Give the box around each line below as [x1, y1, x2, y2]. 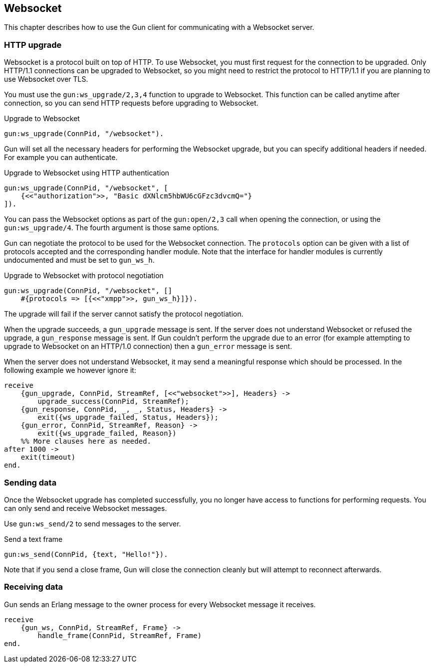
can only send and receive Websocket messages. [4, 503, 167, 512]
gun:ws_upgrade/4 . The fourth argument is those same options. [4, 223, 219, 232]
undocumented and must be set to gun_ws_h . [4, 256, 155, 265]
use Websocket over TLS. [4, 75, 88, 84]
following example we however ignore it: [4, 366, 136, 375]
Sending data [4, 477, 57, 488]
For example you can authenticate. [4, 153, 118, 162]
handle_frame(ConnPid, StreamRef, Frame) [37, 631, 202, 640]
